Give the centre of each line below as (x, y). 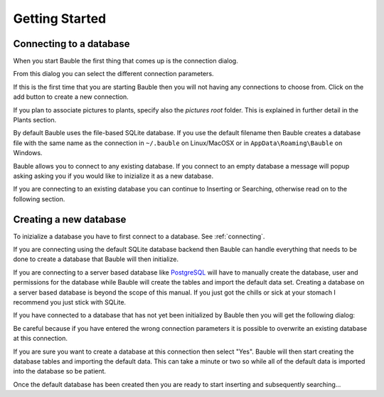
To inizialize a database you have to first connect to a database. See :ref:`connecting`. (139, 236)
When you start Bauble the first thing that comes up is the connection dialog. (126, 61)
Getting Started (60, 18)
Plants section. (35, 120)
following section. (39, 198)
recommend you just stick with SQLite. (70, 302)
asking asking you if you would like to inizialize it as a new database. (113, 176)
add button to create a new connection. (71, 97)
